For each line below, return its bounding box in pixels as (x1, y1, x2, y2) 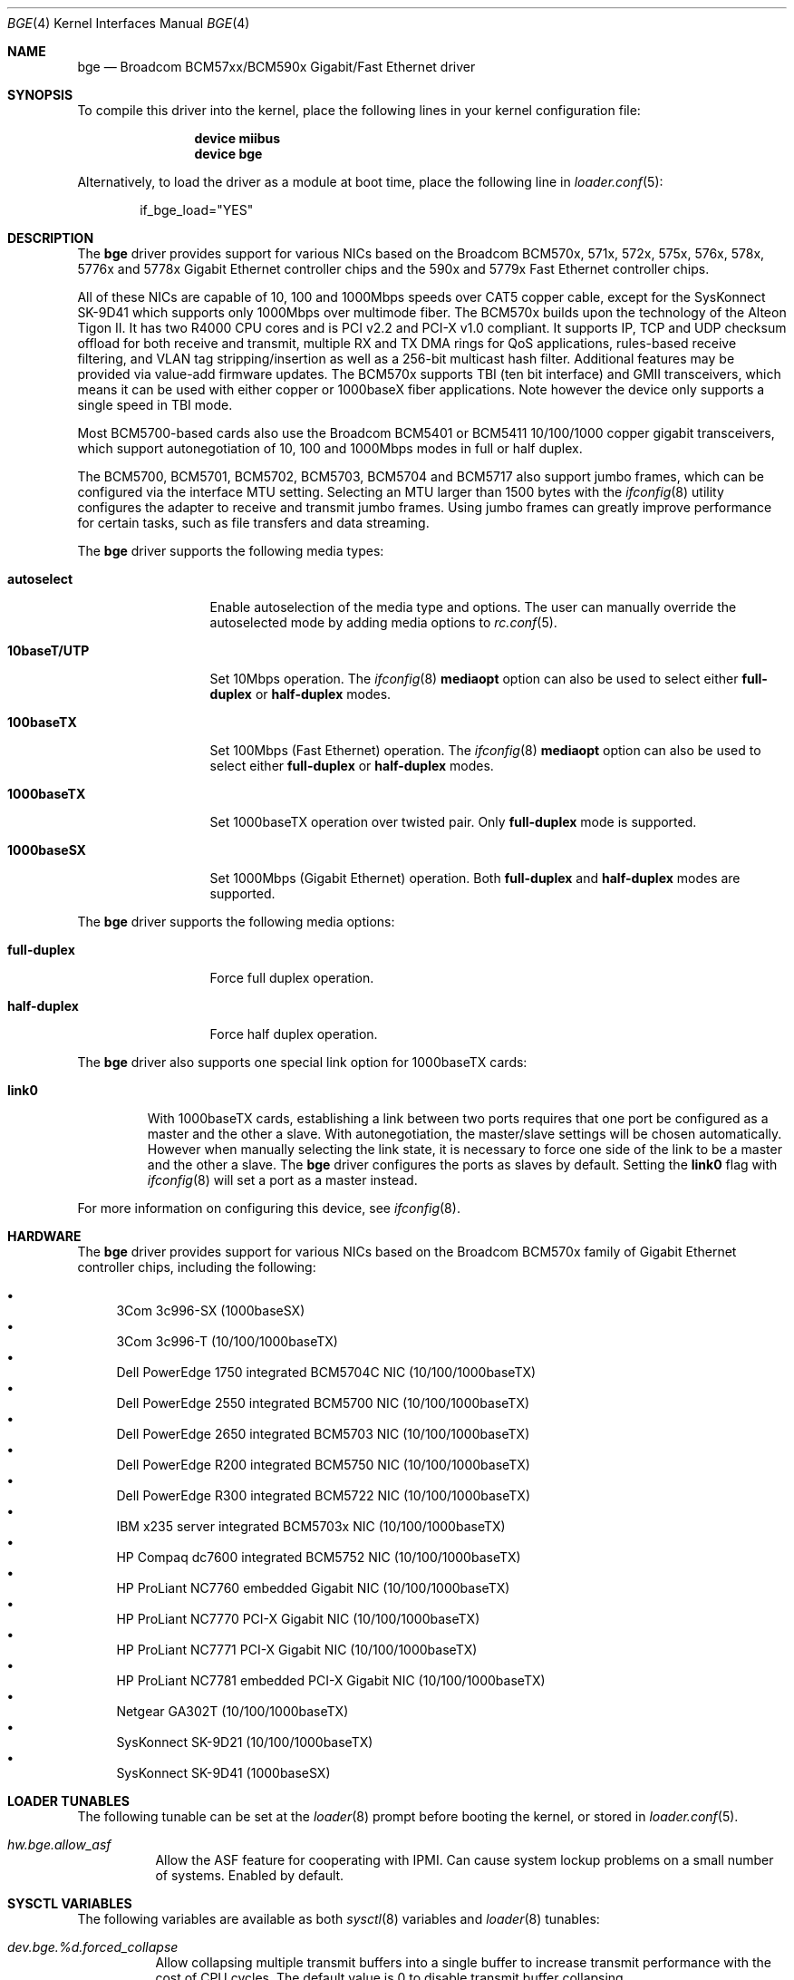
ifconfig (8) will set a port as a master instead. (147, 1172, 418, 1188)
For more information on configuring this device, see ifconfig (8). (77, 1200, 460, 1216)
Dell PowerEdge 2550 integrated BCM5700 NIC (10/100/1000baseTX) (116, 1395, 530, 1411)
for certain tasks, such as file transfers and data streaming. (77, 515, 430, 530)
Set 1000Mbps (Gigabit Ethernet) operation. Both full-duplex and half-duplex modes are (209, 870, 741, 886)
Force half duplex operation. (209, 1026, 378, 1042)
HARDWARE (7, 1228, 82, 1244)
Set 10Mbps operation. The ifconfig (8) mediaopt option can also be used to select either (209, 671, 739, 686)
